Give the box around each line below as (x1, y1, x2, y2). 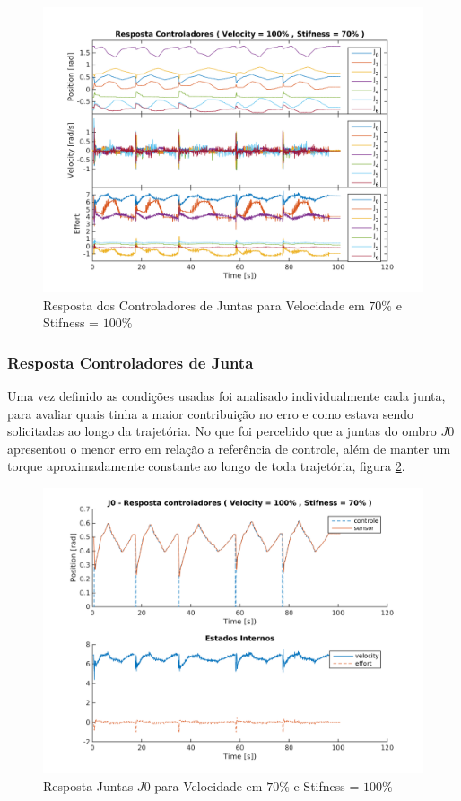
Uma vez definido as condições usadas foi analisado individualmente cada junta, (7, 387, 446, 405)
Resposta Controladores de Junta (7, 351, 254, 373)
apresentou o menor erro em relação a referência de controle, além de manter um (7, 439, 451, 457)
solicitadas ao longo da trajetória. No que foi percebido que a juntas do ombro (7, 422, 437, 440)
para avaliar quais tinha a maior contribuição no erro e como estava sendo (7, 404, 414, 422)
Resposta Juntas (43, 776, 134, 795)
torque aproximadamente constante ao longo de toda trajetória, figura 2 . (7, 457, 405, 475)
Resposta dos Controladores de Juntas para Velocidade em (43, 295, 365, 314)
